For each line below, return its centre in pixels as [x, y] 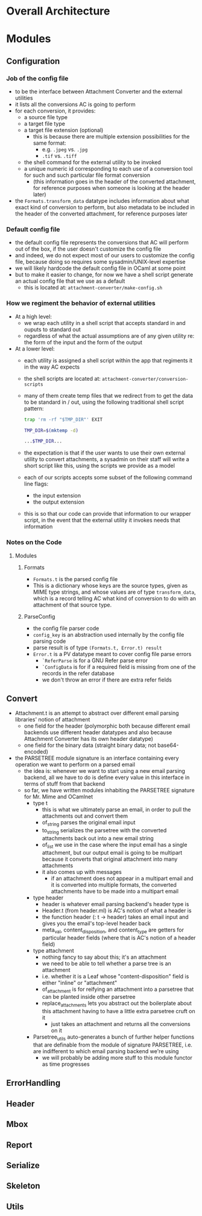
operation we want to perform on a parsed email [75, 764]
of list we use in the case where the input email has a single [115, 845]
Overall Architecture [58, 11]
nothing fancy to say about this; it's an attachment [104, 957]
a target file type [44, 124]
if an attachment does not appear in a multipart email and [122, 878]
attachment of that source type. [72, 605]
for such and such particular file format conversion [87, 175]
